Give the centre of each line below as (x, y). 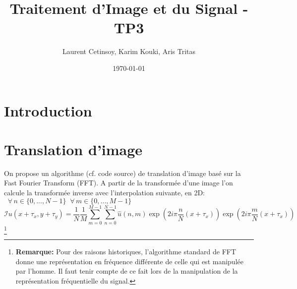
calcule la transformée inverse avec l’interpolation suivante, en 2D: (105, 192)
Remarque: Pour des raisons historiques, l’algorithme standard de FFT (126, 252)
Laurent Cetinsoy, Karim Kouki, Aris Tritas (129, 51)
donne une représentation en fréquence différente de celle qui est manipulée (129, 261)
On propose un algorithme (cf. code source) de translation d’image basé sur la (122, 173)
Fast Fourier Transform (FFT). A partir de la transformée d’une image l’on (119, 183)
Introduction (48, 110)
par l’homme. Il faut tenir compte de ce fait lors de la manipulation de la (127, 271)
